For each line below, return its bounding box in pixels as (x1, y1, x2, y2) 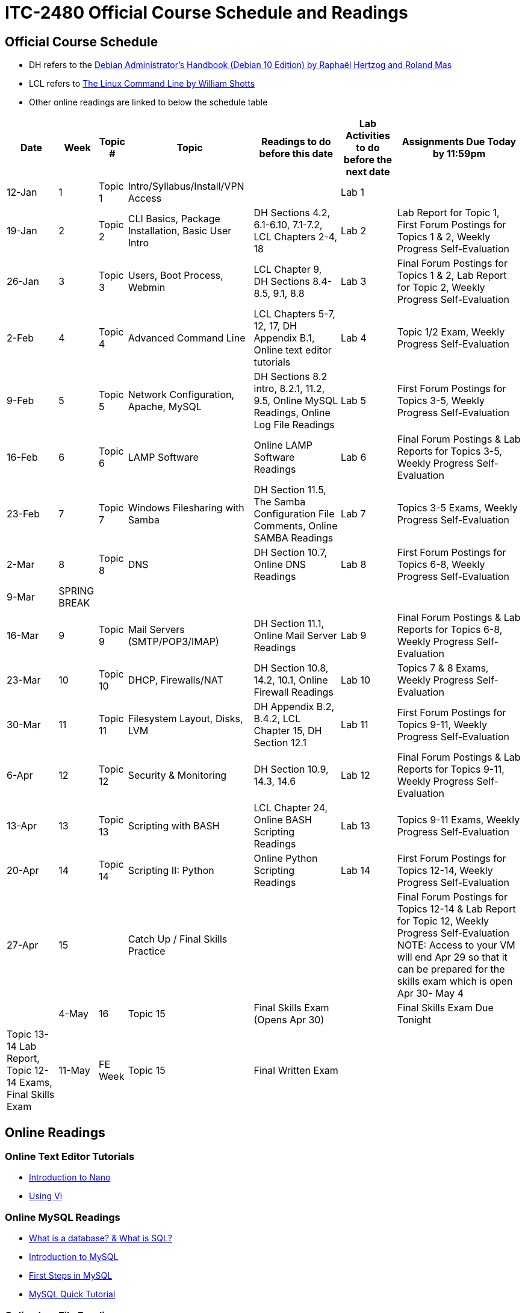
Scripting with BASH (128, 820, 220, 832)
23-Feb (7, 508, 40, 520)
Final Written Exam (253, 1064, 338, 1077)
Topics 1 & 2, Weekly (397, 231, 491, 243)
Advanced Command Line (128, 332, 246, 345)
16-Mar (7, 629, 39, 642)
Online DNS (253, 558, 306, 571)
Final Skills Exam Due (397, 1002, 494, 1014)
